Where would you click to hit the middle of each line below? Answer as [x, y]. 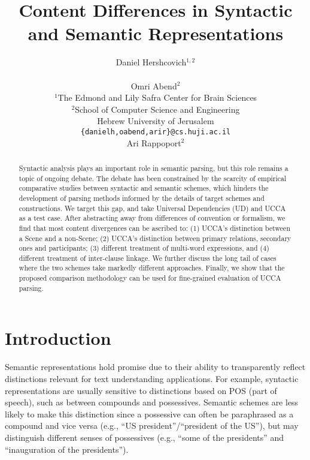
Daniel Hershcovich [151, 62]
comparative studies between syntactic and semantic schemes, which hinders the [144, 188]
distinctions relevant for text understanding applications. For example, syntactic [152, 378]
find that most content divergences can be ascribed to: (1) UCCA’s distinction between [154, 228]
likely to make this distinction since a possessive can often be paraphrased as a [149, 414]
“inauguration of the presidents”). [67, 449]
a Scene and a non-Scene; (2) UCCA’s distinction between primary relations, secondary [155, 238]
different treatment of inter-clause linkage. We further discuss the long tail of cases [148, 258]
